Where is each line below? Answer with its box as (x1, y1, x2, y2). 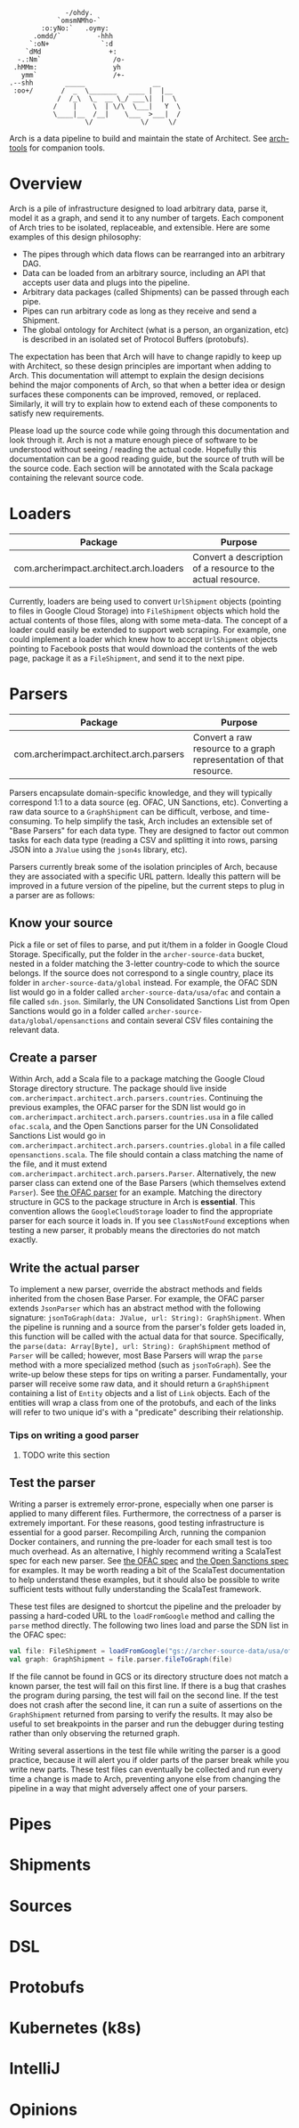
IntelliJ (9, 2059, 61, 2079)
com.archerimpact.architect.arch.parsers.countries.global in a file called (9, 1140, 286, 1150)
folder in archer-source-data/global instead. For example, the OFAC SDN (9, 977, 278, 987)
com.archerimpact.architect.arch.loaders (13, 562, 184, 574)
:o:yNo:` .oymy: (41, 24, 109, 33)
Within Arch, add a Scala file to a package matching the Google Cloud (9, 1074, 265, 1084)
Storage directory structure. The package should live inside (9, 1083, 227, 1094)
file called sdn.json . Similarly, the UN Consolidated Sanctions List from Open (9, 995, 290, 1006)
